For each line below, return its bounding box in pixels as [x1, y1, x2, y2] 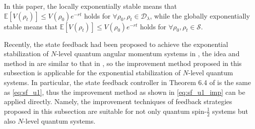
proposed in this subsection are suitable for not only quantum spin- [4, 106, 207, 116]
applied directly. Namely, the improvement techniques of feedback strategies [4, 96, 232, 107]
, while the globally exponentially [150, 10, 250, 21]
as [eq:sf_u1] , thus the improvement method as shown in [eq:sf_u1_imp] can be [4, 86, 245, 97]
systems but [212, 106, 248, 116]
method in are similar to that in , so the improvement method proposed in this [4, 58, 242, 68]
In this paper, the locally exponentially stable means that [4, 1, 177, 11]
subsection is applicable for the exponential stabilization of [4, 67, 181, 78]
